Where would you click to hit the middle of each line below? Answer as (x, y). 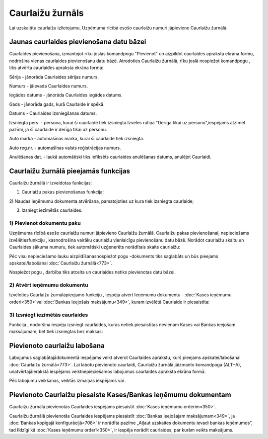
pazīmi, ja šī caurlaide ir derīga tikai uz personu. (58, 129)
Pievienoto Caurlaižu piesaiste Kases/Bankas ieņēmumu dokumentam (120, 395)
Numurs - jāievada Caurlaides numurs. (49, 86)
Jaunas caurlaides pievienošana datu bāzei (78, 42)
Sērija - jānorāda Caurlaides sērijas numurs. (54, 77)
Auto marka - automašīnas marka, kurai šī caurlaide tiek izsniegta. (77, 139)
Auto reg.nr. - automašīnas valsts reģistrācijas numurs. (65, 148)
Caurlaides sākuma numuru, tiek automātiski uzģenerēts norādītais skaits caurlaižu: (95, 247)
